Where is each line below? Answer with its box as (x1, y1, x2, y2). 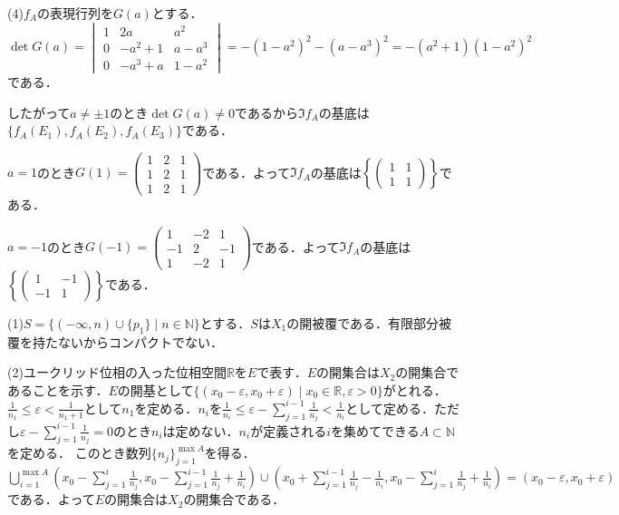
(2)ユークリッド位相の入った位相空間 (7, 363, 227, 382)
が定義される (250, 421, 327, 440)
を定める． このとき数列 (7, 443, 151, 462)
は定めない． (162, 421, 239, 440)
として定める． (345, 398, 434, 417)
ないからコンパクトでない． (57, 332, 223, 351)
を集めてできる (330, 421, 420, 440)
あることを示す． (7, 380, 109, 399)
